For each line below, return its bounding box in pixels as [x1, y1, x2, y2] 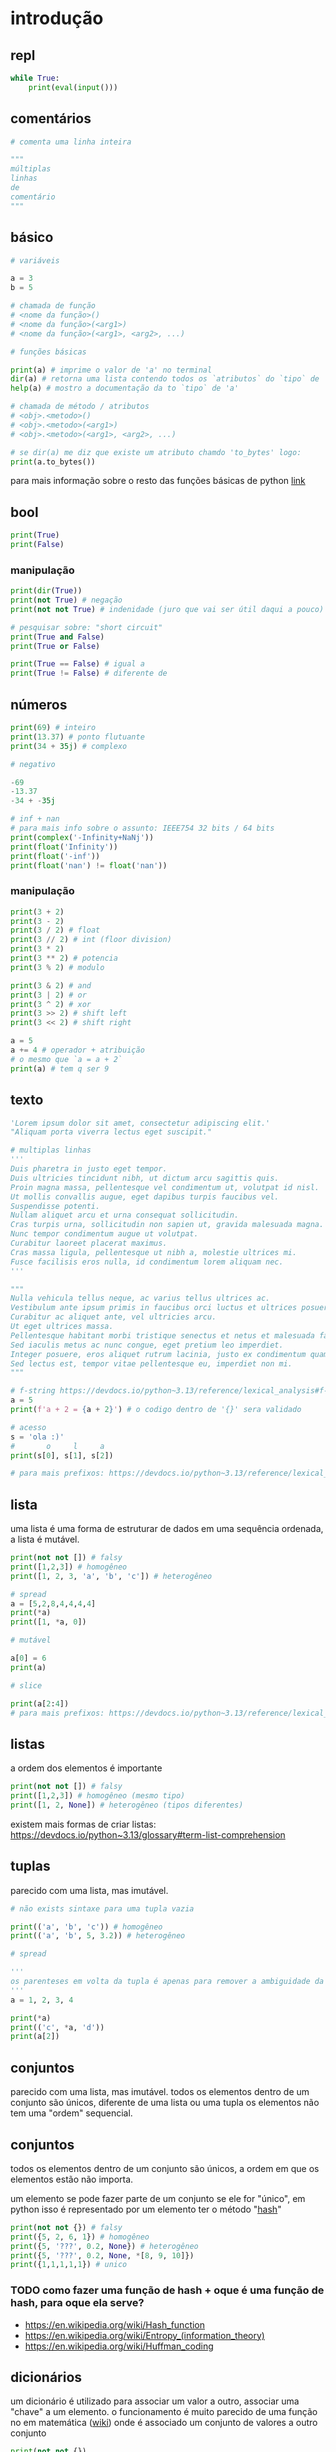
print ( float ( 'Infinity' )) [10, 842, 118, 852]
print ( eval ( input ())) [28, 82, 118, 92]
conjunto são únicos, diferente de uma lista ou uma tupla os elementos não [10, 2097, 320, 2109]
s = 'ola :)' [10, 1432, 65, 1442]
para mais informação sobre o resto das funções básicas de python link [10, 475, 306, 487]
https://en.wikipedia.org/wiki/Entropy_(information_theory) [24, 2329, 265, 2341]
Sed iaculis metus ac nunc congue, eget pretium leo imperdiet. [10, 1340, 284, 1350]
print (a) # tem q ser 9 [10, 1063, 110, 1074]
